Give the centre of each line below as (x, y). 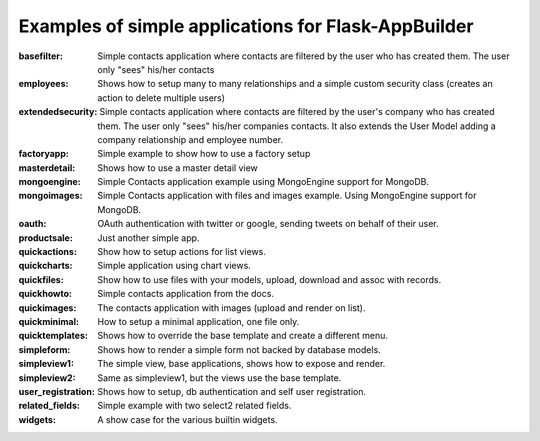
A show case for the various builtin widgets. (188, 419)
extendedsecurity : (58, 112)
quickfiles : (41, 279)
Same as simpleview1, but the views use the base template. (219, 377)
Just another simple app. (148, 237)
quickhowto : (45, 294)
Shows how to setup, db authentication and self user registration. (232, 391)
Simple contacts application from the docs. (186, 294)
